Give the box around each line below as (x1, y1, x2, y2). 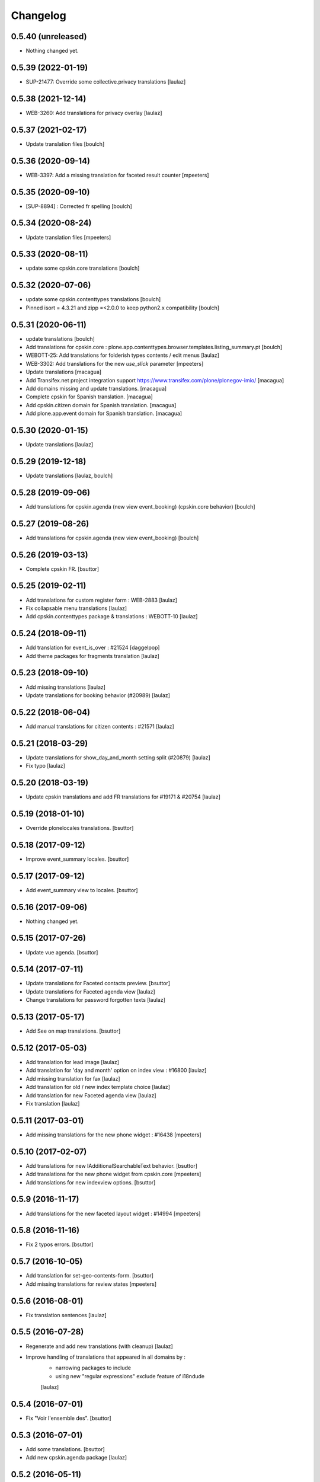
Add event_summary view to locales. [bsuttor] (25, 886, 139, 893)
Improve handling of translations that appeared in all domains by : (25, 1353, 186, 1360)
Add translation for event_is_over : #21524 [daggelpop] (25, 644, 160, 651)
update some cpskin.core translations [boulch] (25, 264, 140, 272)
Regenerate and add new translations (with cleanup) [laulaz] (25, 1343, 173, 1350)
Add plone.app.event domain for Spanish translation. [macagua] (25, 410, 183, 417)
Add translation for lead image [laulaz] (25, 1059, 120, 1066)
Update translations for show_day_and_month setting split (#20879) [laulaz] (25, 753, 210, 761)
